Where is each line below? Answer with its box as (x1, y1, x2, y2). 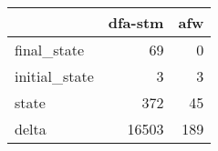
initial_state (15, 65, 94, 86)
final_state (15, 39, 85, 60)
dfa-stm (108, 12, 164, 33)
